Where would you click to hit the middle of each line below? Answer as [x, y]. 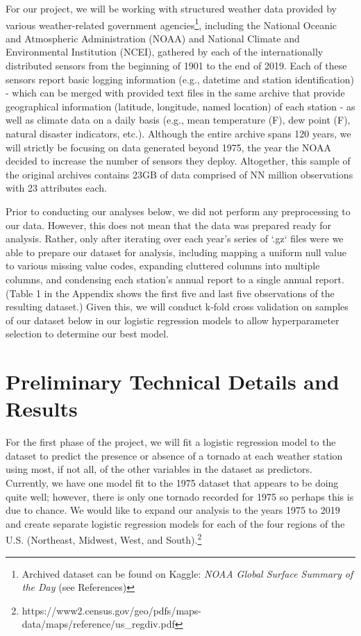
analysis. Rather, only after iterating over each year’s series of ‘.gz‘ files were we [175, 238]
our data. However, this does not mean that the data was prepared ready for [169, 225]
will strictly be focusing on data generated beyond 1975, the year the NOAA [168, 147]
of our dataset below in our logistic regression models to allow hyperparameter [173, 320]
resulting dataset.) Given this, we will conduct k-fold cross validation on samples [177, 307]
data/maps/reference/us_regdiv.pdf [98, 624]
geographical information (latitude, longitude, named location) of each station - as [180, 106]
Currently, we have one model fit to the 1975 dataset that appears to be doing [172, 483]
